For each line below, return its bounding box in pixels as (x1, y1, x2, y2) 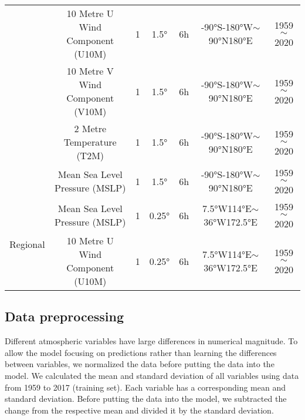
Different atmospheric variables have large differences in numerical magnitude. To (5, 335, 298, 347)
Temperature (63, 135, 117, 149)
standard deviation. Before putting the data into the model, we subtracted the (5, 392, 287, 405)
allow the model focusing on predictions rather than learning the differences (5, 346, 277, 358)
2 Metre (74, 122, 107, 135)
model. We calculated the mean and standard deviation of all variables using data (5, 369, 299, 381)
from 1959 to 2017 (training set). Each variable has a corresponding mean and (5, 381, 286, 393)
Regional (9, 237, 45, 251)
